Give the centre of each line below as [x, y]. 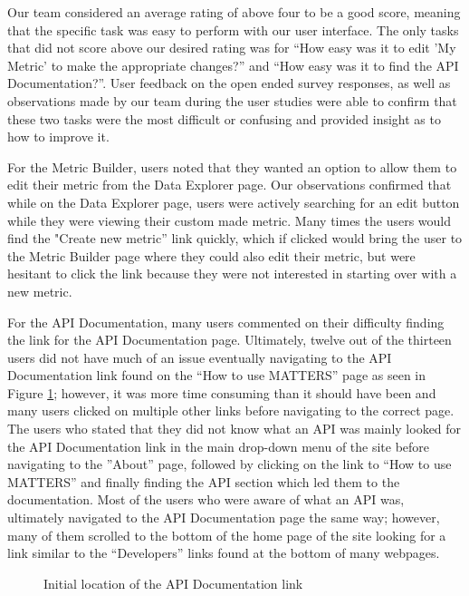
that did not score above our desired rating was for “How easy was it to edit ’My [232, 48]
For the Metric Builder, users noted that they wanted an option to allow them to [232, 166]
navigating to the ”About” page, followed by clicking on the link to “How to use [230, 464]
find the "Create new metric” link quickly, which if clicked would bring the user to [235, 238]
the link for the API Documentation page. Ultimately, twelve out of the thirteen [230, 340]
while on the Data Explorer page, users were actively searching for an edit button [234, 202]
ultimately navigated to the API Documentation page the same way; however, [224, 518]
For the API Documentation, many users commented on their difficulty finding [226, 322]
